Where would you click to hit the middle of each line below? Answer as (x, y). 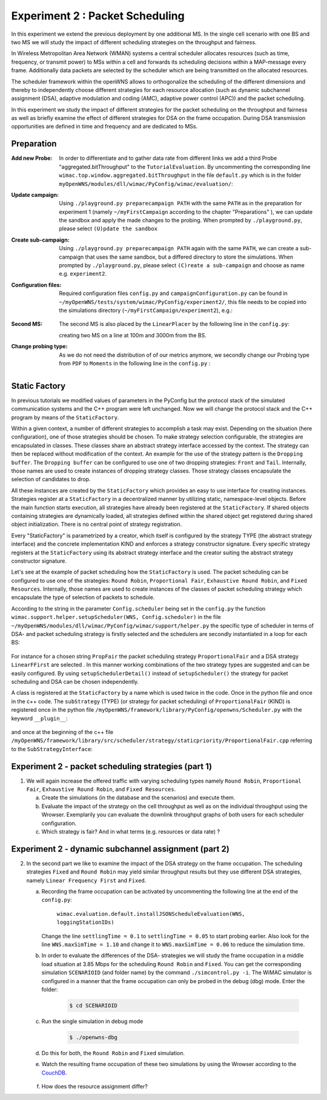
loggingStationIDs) (85, 923)
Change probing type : (39, 346)
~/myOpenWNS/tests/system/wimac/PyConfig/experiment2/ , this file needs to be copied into (183, 302)
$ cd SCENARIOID (94, 1005)
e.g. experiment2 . (83, 274)
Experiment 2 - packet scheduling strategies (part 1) (112, 766)
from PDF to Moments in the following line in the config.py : (135, 363)
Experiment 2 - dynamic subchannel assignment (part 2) (120, 849)
